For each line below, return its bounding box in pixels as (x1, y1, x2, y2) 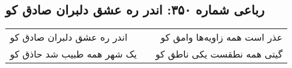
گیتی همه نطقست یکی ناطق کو (155, 47, 283, 61)
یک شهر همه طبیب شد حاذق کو (10, 47, 137, 61)
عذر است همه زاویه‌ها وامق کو (160, 30, 283, 44)
